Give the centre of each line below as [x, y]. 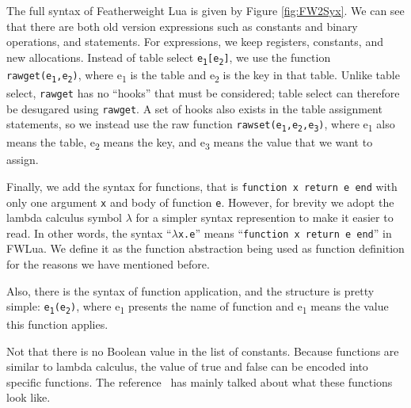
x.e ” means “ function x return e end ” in [285, 233]
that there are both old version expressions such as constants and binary [182, 26]
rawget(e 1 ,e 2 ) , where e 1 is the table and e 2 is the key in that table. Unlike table [203, 76]
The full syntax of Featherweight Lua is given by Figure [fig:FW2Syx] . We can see [205, 10]
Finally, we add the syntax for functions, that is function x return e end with [202, 186]
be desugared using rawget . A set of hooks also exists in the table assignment [194, 108]
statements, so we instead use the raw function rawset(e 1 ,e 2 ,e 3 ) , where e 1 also [201, 125]
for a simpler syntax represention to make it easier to [264, 217]
